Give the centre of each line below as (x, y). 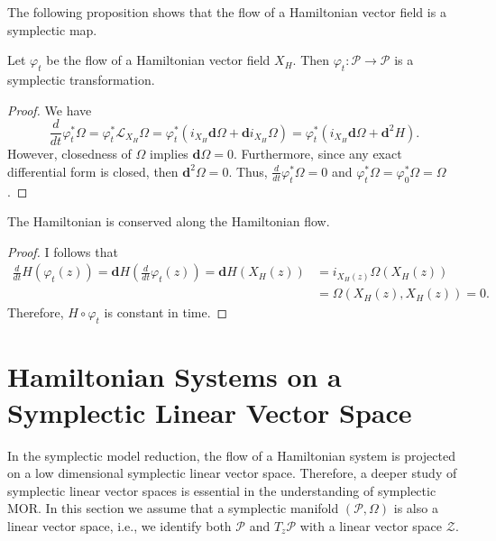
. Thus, (248, 171)
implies (169, 154)
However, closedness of (69, 154)
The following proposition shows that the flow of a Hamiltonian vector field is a (227, 12)
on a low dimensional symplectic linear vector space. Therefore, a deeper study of (232, 473)
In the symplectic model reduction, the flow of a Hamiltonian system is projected (231, 455)
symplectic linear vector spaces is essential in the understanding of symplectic (222, 490)
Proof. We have (50, 110)
